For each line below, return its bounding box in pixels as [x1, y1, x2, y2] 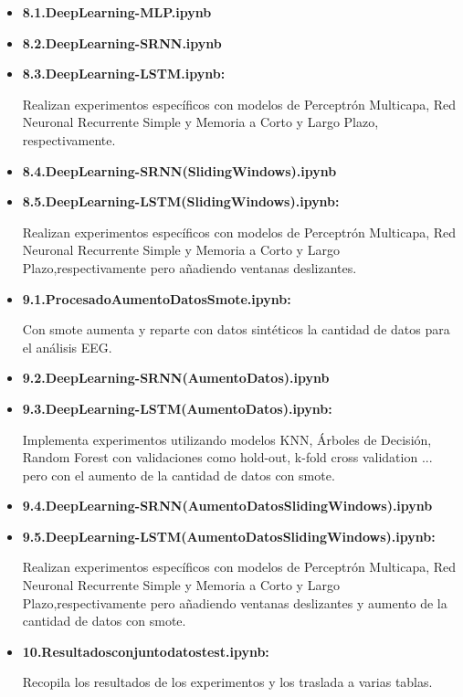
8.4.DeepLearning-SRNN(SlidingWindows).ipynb [22, 161, 337, 180]
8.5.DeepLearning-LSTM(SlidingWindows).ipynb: [22, 192, 340, 211]
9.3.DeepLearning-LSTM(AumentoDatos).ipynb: [22, 398, 332, 417]
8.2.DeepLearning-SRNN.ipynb [22, 33, 222, 52]
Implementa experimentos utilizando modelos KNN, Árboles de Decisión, [22, 429, 432, 449]
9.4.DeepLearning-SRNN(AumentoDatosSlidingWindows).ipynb [22, 496, 433, 515]
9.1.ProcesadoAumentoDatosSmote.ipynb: [22, 289, 291, 308]
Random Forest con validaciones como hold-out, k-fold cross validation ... [22, 448, 433, 467]
